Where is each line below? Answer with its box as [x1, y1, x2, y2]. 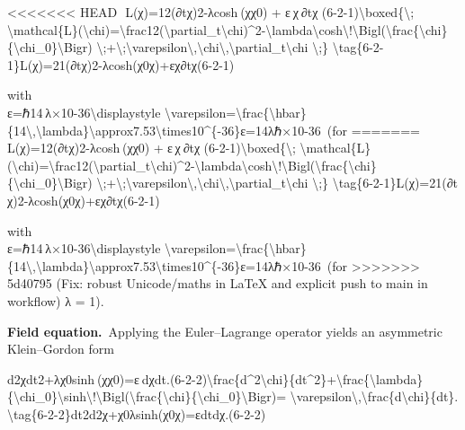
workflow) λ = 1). [7, 291, 104, 310]
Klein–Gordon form [7, 339, 114, 358]
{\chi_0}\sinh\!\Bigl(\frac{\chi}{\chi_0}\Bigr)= [7, 387, 287, 406]
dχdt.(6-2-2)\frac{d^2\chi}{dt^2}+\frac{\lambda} [141, 369, 424, 388]
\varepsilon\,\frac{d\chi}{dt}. [290, 387, 459, 406]
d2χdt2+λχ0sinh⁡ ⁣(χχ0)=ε [7, 369, 139, 388]
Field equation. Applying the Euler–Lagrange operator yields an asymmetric [7, 321, 443, 340]
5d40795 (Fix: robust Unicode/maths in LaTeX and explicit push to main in [7, 274, 428, 293]
